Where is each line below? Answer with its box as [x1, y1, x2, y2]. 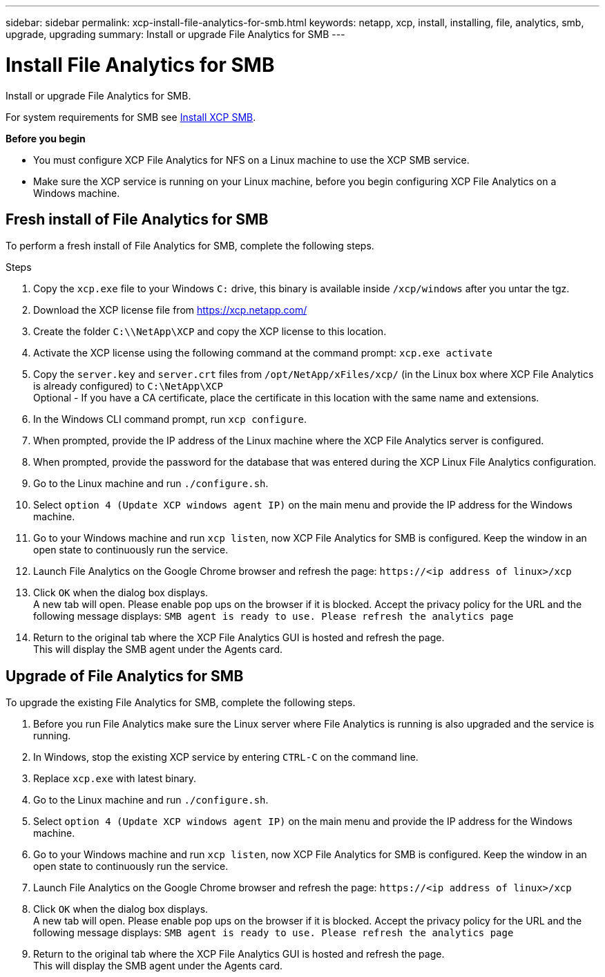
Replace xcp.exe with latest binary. [33, 772, 197, 785]
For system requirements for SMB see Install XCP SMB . [6, 111, 256, 123]
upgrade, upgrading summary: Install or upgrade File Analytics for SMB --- [6, 28, 345, 40]
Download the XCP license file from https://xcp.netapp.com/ [33, 304, 307, 316]
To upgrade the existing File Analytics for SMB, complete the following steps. [6, 696, 356, 709]
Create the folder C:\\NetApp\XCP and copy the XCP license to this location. [33, 325, 387, 338]
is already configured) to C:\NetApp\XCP [33, 380, 223, 392]
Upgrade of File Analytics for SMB [6, 667, 244, 685]
